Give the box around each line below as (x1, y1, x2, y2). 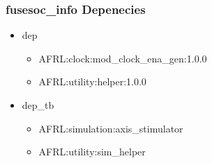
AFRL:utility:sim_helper (38, 144, 146, 159)
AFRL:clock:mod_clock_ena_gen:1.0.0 (38, 51, 207, 65)
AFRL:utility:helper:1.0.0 (38, 74, 146, 89)
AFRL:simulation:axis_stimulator (38, 121, 183, 135)
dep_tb (22, 98, 54, 112)
